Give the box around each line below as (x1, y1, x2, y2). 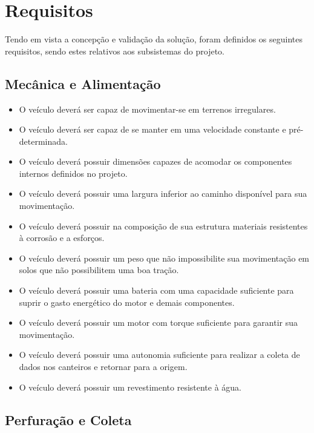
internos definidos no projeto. (19, 167, 128, 179)
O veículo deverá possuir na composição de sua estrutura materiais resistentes (19, 219, 308, 232)
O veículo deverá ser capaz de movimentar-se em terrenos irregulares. (19, 102, 276, 115)
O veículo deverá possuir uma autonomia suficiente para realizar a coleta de (19, 348, 300, 361)
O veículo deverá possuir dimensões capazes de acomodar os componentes (19, 155, 292, 168)
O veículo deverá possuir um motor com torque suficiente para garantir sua (19, 316, 298, 329)
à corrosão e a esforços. (19, 231, 105, 244)
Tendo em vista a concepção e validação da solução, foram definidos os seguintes (5, 33, 303, 45)
